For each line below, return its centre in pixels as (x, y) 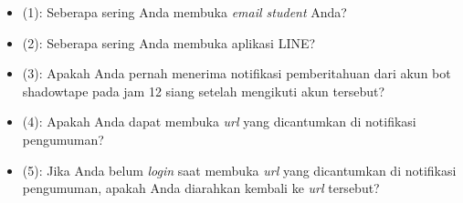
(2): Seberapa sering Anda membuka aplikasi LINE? (169, 42)
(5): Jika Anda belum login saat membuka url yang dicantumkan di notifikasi (239, 170)
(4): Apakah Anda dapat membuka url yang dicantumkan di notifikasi (219, 122)
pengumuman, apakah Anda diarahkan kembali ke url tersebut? (201, 188)
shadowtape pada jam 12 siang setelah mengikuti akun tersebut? (204, 91)
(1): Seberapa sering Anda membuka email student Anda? (184, 12)
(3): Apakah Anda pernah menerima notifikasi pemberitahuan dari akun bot (237, 73)
